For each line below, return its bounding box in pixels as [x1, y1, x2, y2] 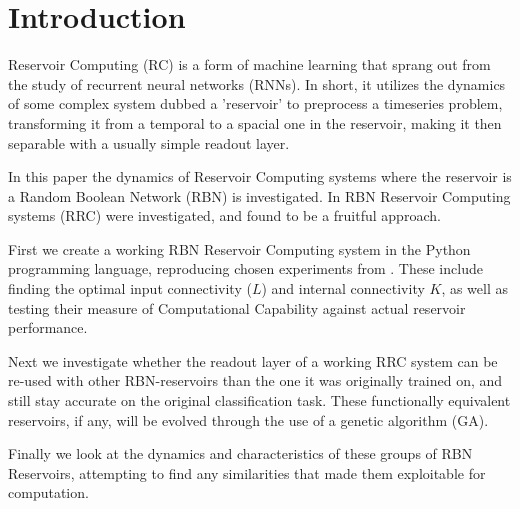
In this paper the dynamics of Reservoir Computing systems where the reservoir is [8, 166, 512, 187]
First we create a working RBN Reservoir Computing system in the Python [8, 238, 471, 259]
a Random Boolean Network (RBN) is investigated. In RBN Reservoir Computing [8, 185, 511, 206]
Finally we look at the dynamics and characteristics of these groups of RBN [8, 443, 473, 464]
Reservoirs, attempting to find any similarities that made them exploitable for [8, 462, 486, 483]
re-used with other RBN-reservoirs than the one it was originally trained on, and [8, 370, 503, 391]
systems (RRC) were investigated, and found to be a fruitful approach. [8, 205, 441, 226]
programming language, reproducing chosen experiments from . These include [8, 258, 483, 279]
